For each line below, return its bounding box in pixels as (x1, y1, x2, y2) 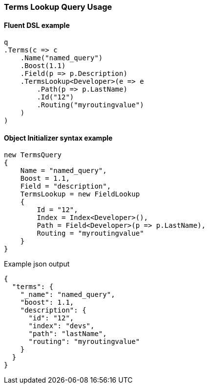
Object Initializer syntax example (4, 133, 113, 142)
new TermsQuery (4, 151, 62, 159)
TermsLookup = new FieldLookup (20, 190, 140, 198)
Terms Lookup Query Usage (4, 2, 112, 12)
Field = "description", (20, 182, 111, 191)
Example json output (4, 260, 70, 268)
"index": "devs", (28, 322, 95, 330)
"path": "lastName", (28, 330, 107, 338)
